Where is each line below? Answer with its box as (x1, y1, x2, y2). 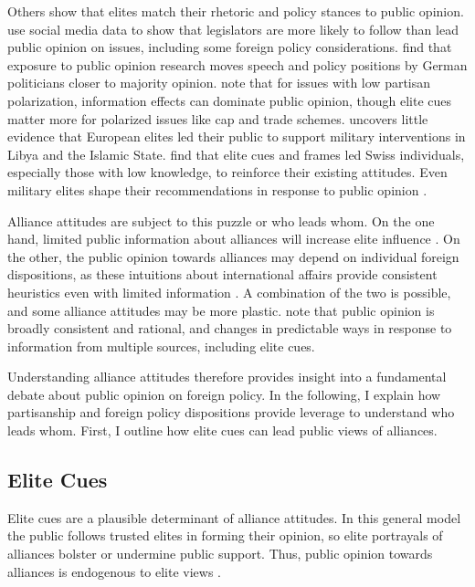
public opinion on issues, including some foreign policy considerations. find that (7, 37, 452, 57)
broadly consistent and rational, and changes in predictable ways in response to (7, 319, 452, 338)
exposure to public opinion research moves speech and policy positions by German (7, 55, 468, 74)
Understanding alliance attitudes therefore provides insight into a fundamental (7, 367, 447, 386)
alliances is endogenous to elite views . (7, 561, 222, 581)
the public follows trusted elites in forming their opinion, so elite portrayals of (7, 526, 443, 545)
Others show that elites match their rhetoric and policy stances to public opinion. (7, 2, 464, 20)
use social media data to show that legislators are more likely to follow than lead (7, 19, 459, 38)
